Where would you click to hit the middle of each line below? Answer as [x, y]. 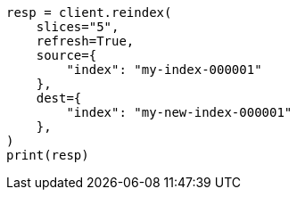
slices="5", [78, 27]
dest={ [59, 98]
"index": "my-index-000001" [164, 70]
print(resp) [48, 155]
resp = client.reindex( [89, 12]
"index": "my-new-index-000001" [179, 112]
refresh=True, [85, 41]
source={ [66, 55]
